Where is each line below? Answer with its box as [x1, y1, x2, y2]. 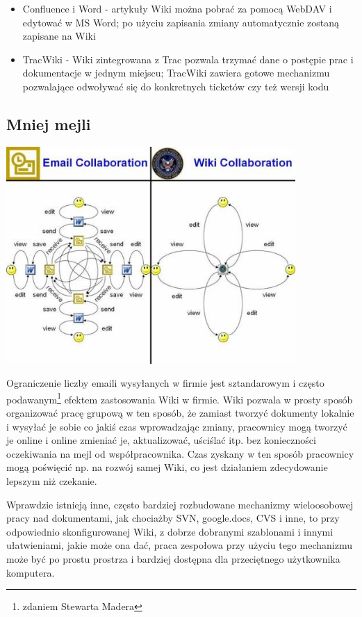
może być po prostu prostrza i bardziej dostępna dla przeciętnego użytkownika [6, 551, 340, 566]
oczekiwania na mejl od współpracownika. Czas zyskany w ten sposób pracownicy [6, 446, 354, 460]
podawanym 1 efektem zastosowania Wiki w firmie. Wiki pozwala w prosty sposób [6, 390, 353, 406]
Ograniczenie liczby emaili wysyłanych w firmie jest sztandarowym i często [6, 376, 324, 390]
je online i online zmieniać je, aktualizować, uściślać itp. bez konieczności [6, 433, 316, 447]
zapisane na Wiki [22, 29, 96, 43]
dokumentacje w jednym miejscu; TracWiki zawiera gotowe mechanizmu [22, 65, 330, 80]
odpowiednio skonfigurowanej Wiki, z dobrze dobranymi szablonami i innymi [6, 524, 334, 538]
